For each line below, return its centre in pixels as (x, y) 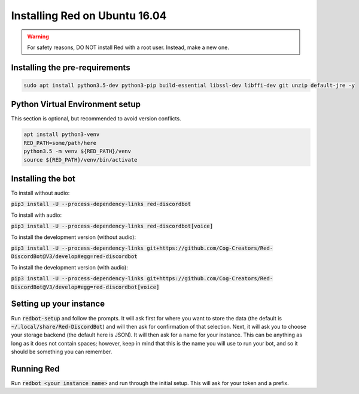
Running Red (35, 369)
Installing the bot (43, 179)
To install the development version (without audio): (74, 237)
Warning (38, 37)
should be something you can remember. (62, 352)
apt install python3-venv (62, 134)
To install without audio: (40, 193)
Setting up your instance (58, 304)
